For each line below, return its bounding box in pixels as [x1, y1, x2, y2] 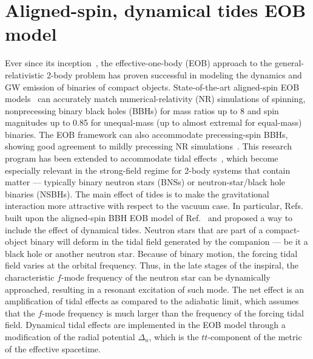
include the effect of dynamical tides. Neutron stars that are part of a [5, 223, 263, 236]
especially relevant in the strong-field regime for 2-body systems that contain [5, 163, 291, 176]
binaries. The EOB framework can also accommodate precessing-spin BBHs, [5, 128, 288, 140]
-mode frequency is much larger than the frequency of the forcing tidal [42, 306, 304, 319]
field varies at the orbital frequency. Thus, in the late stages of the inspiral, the [5, 259, 298, 272]
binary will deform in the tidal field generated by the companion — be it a [30, 235, 308, 248]
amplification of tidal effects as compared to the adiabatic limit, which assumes [5, 295, 299, 307]
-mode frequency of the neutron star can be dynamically [61, 271, 271, 283]
